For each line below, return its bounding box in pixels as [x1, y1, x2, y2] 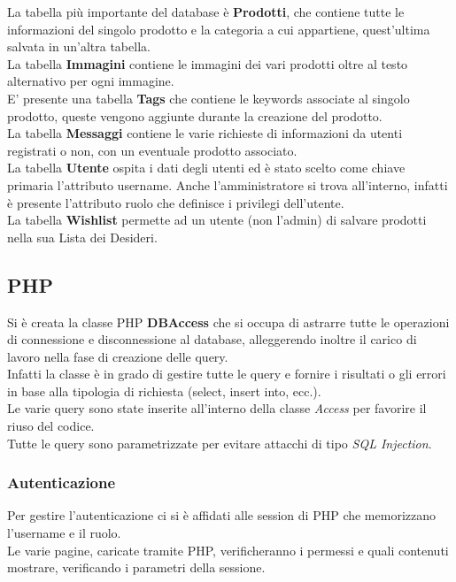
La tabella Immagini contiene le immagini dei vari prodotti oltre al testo [7, 54, 408, 73]
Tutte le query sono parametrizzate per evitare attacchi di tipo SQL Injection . [7, 433, 432, 452]
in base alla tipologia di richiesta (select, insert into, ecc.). [7, 381, 321, 400]
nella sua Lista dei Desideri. [7, 227, 158, 246]
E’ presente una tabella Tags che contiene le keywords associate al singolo [7, 88, 410, 107]
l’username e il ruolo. [7, 524, 121, 542]
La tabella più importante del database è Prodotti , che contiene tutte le [7, 3, 405, 20]
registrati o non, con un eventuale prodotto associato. [7, 141, 298, 159]
